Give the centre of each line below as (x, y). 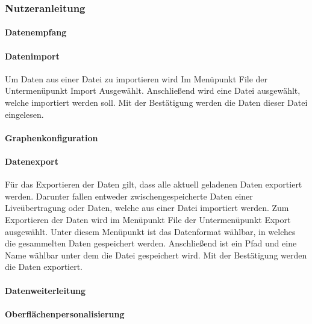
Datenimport (32, 56)
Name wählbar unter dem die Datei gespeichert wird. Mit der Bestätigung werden (156, 255)
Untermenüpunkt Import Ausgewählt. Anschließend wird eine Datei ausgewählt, (153, 90)
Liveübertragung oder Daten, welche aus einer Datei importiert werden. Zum (147, 208)
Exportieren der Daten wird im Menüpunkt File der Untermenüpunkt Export (148, 219)
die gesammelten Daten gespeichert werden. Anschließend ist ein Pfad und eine (151, 243)
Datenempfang (36, 32)
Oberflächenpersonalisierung (65, 313)
